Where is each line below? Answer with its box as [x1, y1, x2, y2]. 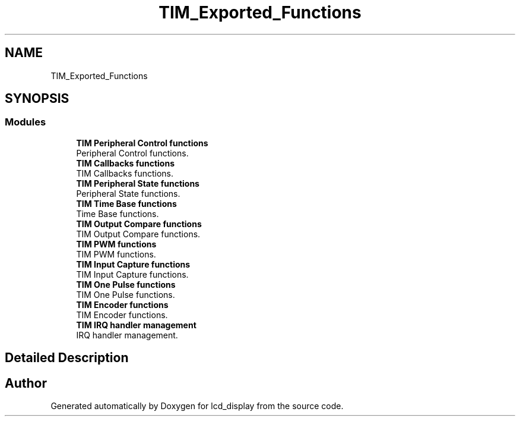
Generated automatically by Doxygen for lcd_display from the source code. [50, 401, 344, 411]
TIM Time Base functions [76, 198, 177, 209]
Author [5, 375, 47, 391]
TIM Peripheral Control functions [76, 137, 208, 148]
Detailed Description [5, 350, 129, 366]
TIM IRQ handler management [76, 319, 196, 330]
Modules [5, 116, 46, 128]
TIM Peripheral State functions [76, 178, 199, 188]
